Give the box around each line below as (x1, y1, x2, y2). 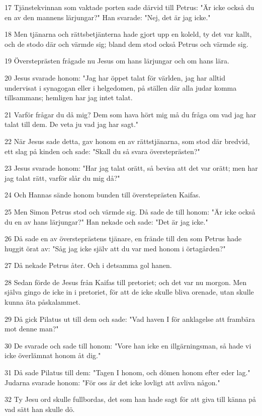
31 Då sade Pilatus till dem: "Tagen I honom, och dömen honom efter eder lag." (5, 367, 250, 378)
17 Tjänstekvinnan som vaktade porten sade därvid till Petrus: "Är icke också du (5, 2, 254, 12)
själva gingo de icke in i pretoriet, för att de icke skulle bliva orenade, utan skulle (5, 287, 254, 297)
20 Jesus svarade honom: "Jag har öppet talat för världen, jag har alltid (5, 72, 225, 83)
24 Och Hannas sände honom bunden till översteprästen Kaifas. (5, 189, 201, 200)
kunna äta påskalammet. (5, 297, 80, 307)
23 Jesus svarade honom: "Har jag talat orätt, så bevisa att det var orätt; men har (5, 163, 258, 173)
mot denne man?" (5, 323, 59, 334)
